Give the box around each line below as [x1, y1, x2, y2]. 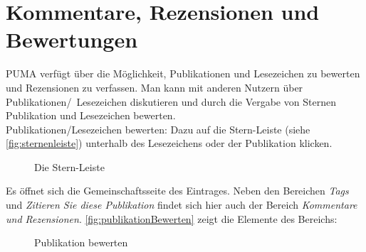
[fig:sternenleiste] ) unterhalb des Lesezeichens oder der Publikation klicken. [6, 136, 333, 150]
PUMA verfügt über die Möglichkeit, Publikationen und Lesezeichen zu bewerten [6, 66, 360, 81]
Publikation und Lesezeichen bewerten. [6, 108, 176, 123]
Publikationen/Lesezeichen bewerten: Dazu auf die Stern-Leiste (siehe [6, 121, 310, 136]
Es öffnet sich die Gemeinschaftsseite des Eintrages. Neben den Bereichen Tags [6, 183, 349, 198]
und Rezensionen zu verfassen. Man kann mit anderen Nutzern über [6, 80, 303, 94]
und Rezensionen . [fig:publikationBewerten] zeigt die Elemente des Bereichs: [6, 211, 338, 226]
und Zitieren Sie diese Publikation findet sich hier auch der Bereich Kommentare [6, 197, 357, 212]
